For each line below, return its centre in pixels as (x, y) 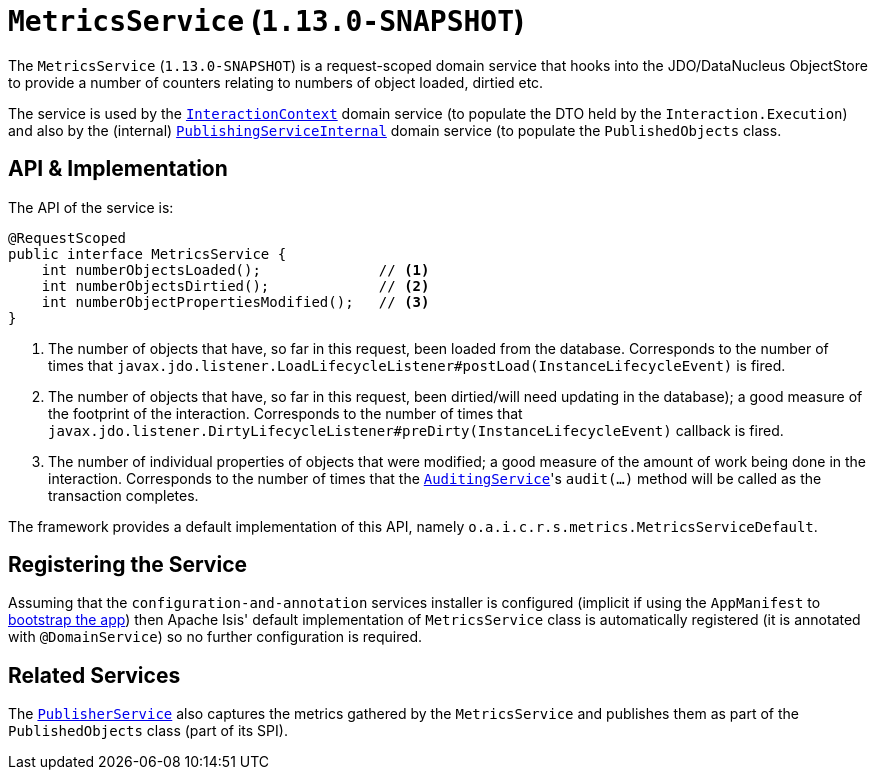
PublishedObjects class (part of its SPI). (148, 731)
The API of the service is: (91, 207)
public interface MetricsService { (147, 253)
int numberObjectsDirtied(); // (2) (235, 285)
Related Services (94, 675)
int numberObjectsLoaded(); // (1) (235, 269)
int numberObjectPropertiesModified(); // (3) (235, 301)
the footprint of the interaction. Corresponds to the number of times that (285, 413)
